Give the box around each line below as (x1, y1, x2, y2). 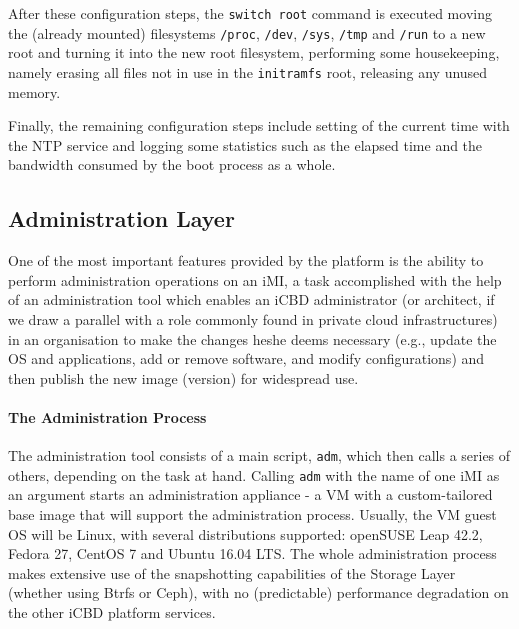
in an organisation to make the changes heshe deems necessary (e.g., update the (8, 328, 497, 349)
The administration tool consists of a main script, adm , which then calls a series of (8, 445, 511, 466)
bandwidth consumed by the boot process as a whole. (8, 154, 336, 175)
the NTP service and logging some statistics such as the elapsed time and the (8, 134, 483, 155)
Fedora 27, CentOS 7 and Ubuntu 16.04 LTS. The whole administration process (8, 543, 497, 564)
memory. (8, 81, 61, 102)
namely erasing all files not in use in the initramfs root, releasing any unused (8, 61, 488, 82)
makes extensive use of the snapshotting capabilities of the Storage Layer (8, 562, 456, 583)
